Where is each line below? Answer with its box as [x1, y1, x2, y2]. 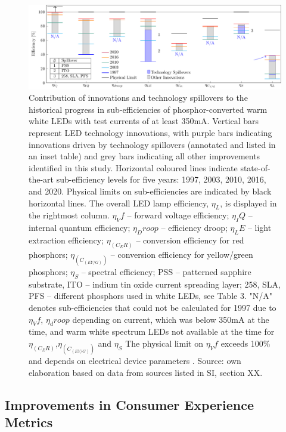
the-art [29, 173, 54, 186]
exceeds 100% [220, 337, 271, 349]
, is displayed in [220, 196, 277, 209]
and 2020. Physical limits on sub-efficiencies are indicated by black [29, 184, 272, 197]
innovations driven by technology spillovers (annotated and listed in [29, 138, 276, 150]
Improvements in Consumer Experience [5, 395, 254, 414]
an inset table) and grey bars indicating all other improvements [29, 150, 260, 162]
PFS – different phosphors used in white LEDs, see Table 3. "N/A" [29, 289, 272, 302]
